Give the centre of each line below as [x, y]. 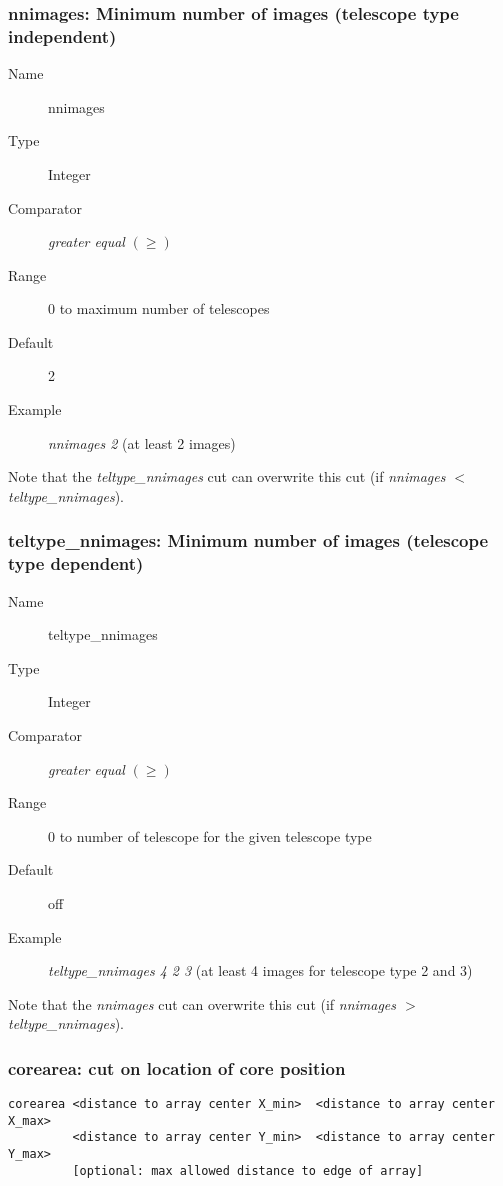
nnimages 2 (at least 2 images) [142, 442]
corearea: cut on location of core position [177, 1067]
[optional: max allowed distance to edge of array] [248, 1170]
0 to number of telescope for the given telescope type [210, 835]
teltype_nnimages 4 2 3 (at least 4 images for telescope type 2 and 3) [260, 970]
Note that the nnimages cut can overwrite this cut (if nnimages [202, 1003]
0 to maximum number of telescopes [159, 308]
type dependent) [76, 563]
